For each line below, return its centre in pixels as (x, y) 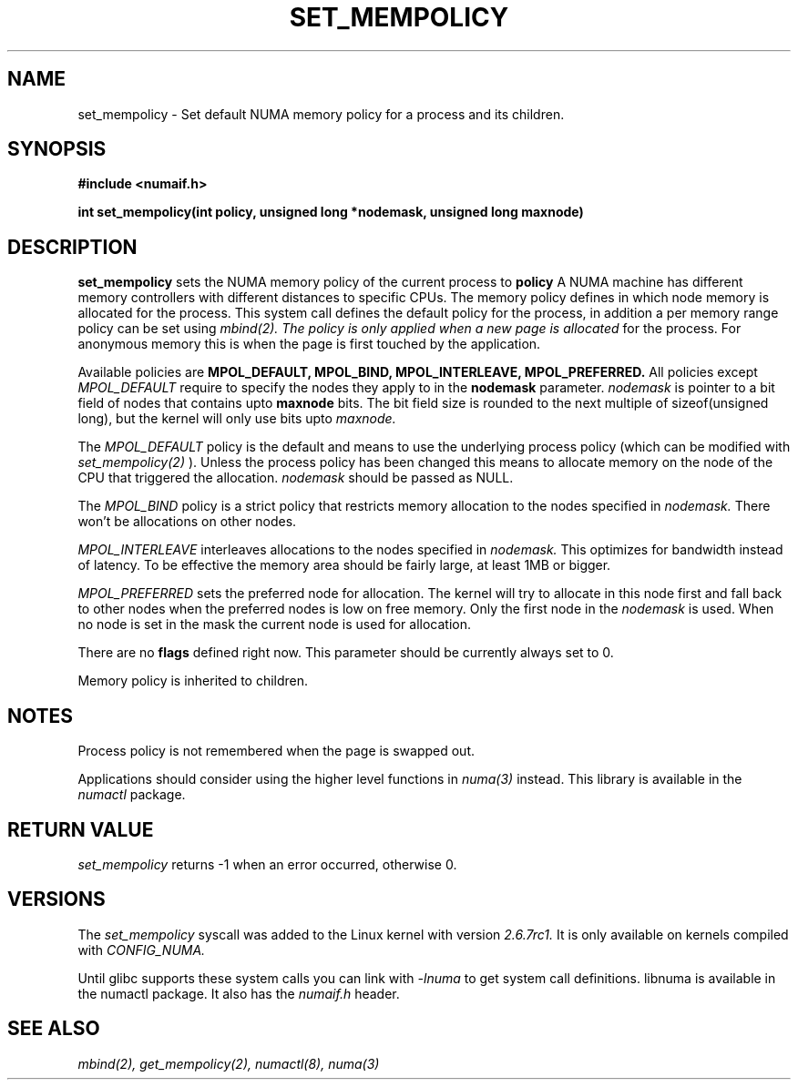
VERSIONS (56, 899)
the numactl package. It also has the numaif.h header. (239, 993)
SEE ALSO (54, 1029)
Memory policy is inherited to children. (193, 681)
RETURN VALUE (81, 829)
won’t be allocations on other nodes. (187, 522)
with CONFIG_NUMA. (142, 950)
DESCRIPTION (72, 247)
